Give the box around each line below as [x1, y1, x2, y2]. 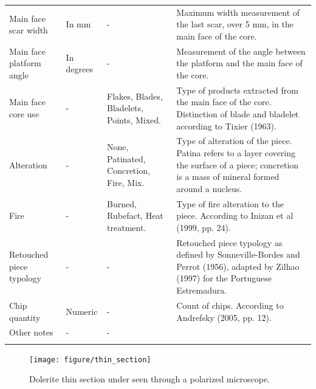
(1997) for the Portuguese [176, 272, 272, 284]
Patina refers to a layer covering [176, 146, 295, 159]
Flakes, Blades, [107, 89, 163, 102]
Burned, [107, 197, 137, 210]
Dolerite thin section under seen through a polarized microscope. [29, 373, 270, 385]
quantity [9, 311, 41, 323]
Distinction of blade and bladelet [176, 108, 299, 120]
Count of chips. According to [176, 298, 284, 311]
